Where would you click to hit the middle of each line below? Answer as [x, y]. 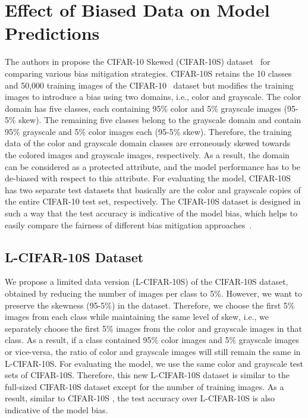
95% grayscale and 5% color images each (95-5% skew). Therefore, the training [148, 131]
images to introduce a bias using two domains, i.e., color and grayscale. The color [153, 97]
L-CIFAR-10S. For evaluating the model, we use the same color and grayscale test [154, 363]
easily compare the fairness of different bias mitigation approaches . [128, 224]
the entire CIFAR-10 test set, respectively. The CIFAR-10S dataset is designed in [153, 201]
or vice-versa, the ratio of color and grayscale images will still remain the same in [153, 351]
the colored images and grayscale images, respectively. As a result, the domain [147, 155]
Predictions [52, 33]
